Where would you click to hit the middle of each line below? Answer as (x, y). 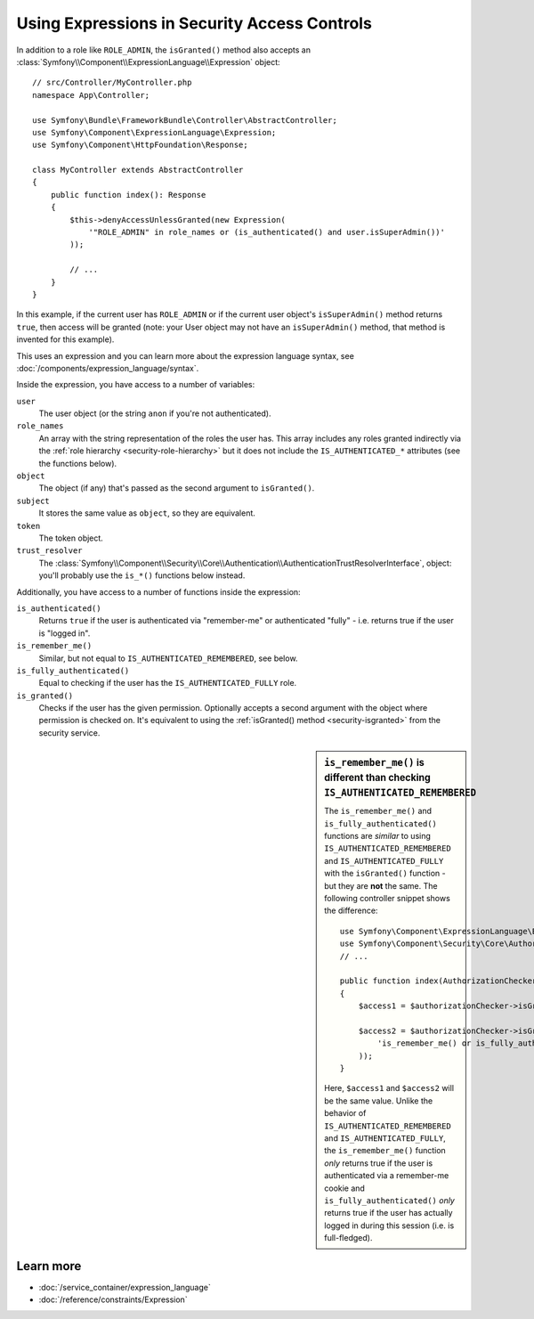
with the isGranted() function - (385, 874)
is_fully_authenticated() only (390, 1200)
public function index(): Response (128, 195)
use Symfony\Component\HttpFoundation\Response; (140, 145)
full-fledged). (348, 1238)
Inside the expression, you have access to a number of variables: (136, 385)
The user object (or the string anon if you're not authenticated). (155, 413)
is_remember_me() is (374, 763)
